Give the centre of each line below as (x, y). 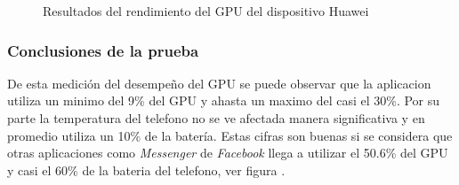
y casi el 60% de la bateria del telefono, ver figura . (146, 170)
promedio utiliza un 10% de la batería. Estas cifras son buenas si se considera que (230, 135)
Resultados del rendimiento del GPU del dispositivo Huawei (206, 11)
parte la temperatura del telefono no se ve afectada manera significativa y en (216, 118)
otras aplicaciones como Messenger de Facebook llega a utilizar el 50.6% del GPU (228, 153)
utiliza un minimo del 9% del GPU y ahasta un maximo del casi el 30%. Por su (224, 100)
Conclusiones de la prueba (103, 50)
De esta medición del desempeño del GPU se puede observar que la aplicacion (219, 83)
